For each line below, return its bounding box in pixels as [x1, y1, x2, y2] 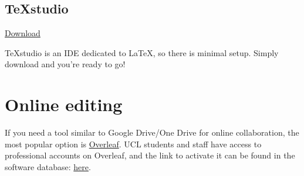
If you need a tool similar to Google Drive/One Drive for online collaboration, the [5, 126, 299, 139]
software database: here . [5, 160, 91, 172]
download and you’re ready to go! [5, 58, 126, 70]
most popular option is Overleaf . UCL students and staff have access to [5, 137, 262, 150]
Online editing [5, 92, 123, 116]
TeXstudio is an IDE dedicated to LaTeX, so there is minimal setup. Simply [5, 46, 279, 58]
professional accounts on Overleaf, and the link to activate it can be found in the [5, 149, 295, 161]
